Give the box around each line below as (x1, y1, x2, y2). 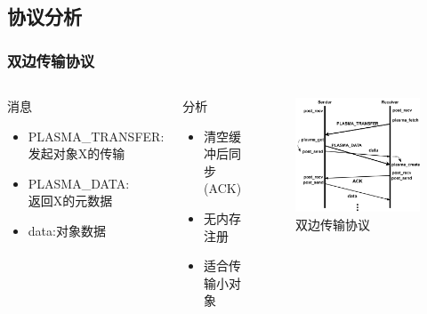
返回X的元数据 (28, 191, 113, 210)
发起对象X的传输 (28, 144, 125, 163)
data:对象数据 (28, 221, 106, 239)
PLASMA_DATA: (28, 173, 130, 192)
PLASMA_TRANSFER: (28, 126, 165, 145)
